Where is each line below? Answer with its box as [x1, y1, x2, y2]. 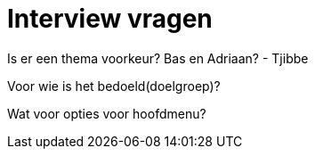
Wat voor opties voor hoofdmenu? [7, 105, 206, 121]
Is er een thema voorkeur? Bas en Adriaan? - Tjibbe [7, 50, 309, 66]
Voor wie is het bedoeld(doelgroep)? [7, 78, 221, 94]
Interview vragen [7, 4, 213, 34]
